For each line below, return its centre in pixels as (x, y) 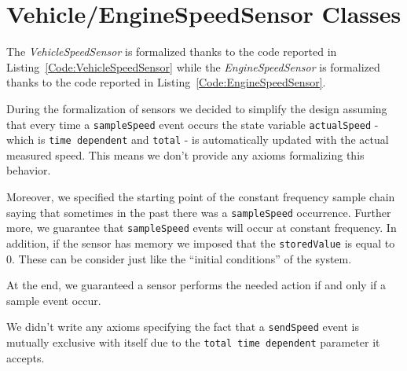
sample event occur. (54, 300)
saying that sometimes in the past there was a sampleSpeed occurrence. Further (199, 212)
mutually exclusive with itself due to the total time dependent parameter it (193, 342)
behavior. (29, 170)
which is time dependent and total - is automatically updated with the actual (198, 140)
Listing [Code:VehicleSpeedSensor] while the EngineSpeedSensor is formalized (193, 66)
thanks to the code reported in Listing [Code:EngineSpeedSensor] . (166, 82)
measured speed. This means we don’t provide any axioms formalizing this (185, 154)
